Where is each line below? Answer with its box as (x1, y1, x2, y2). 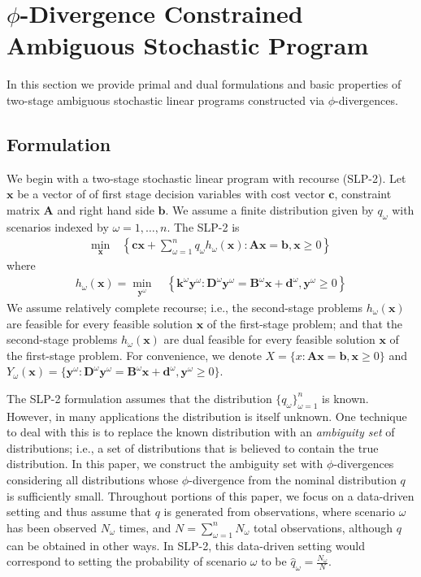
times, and (119, 518, 171, 536)
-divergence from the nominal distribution (189, 471, 397, 488)
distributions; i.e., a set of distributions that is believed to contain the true (7, 439, 379, 456)
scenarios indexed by (7, 218, 109, 235)
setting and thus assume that (7, 503, 152, 520)
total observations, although (254, 518, 393, 536)
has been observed (7, 518, 98, 536)
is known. (322, 389, 369, 406)
